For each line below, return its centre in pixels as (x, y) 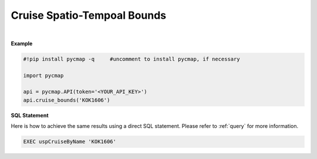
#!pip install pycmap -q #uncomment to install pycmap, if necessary (131, 59)
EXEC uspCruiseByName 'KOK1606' (70, 142)
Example (22, 43)
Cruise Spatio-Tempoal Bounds (89, 15)
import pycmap (43, 75)
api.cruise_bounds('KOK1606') (67, 100)
